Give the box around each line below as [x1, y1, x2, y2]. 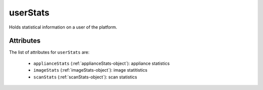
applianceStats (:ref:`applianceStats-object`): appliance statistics [33, 60, 170, 66]
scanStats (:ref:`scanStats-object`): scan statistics [33, 74, 137, 80]
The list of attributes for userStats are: [9, 49, 90, 55]
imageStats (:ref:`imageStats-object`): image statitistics [33, 67, 148, 73]
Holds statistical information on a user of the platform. [9, 24, 117, 30]
